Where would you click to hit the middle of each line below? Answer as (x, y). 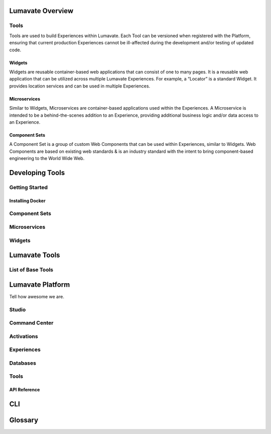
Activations (24, 336)
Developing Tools (37, 173)
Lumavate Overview (41, 11)
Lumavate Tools (35, 255)
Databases (23, 363)
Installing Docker (27, 201)
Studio (18, 309)
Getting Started (28, 187)
